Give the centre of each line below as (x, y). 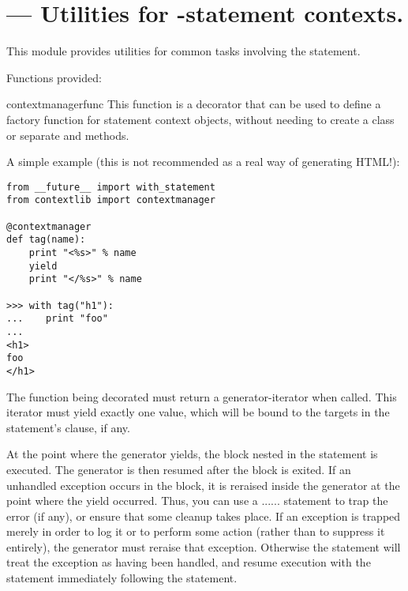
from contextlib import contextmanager (111, 200)
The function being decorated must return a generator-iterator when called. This (202, 396)
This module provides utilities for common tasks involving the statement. (183, 51)
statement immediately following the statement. (122, 578)
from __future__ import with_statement (111, 187)
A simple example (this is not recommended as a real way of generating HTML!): (203, 162)
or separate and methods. (68, 135)
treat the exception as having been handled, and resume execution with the (189, 562)
